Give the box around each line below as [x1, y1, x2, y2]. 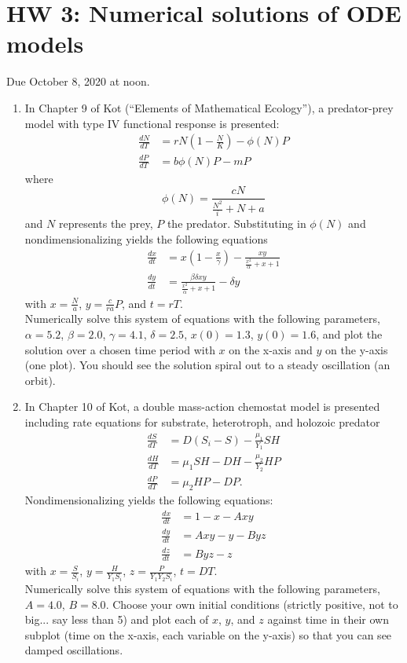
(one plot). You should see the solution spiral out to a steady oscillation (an [24, 357, 390, 373]
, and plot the [316, 325, 383, 342]
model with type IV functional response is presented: [24, 115, 280, 131]
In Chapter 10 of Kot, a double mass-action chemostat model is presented [24, 398, 380, 415]
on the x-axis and [229, 341, 313, 357]
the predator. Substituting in [167, 215, 306, 232]
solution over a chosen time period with [24, 341, 215, 357]
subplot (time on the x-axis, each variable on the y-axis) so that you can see [24, 626, 392, 643]
